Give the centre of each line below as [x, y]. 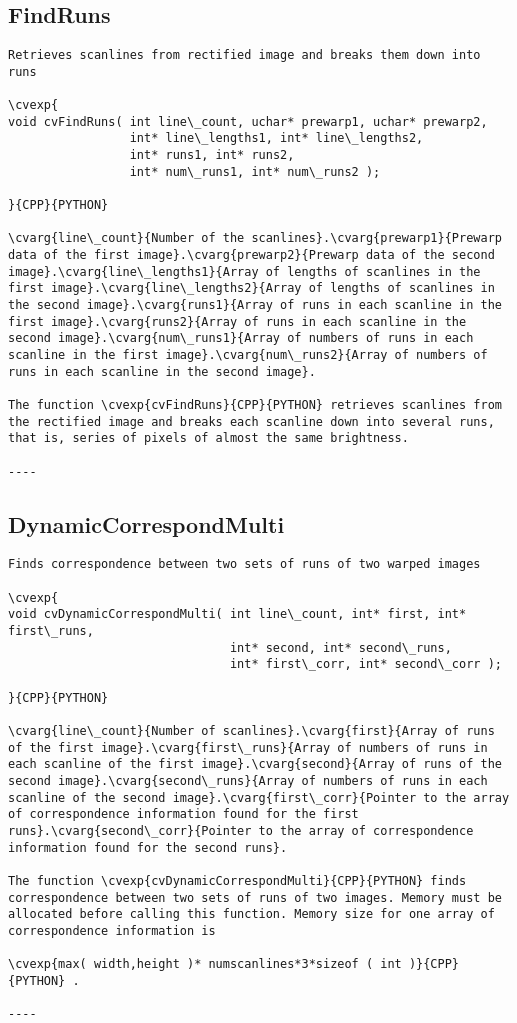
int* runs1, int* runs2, [212, 155]
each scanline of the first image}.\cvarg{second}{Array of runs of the [255, 764]
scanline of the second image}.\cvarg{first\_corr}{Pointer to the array [259, 797]
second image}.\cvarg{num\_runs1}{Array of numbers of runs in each [241, 338]
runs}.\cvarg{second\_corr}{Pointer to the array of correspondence [241, 830]
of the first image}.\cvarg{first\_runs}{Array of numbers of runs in [248, 747]
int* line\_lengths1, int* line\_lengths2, [276, 138]
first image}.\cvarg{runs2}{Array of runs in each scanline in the [237, 321]
